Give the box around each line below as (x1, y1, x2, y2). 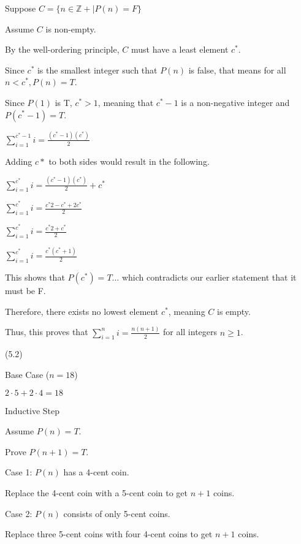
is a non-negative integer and (181, 96, 290, 108)
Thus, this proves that (5, 325, 88, 338)
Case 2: (5, 507, 32, 519)
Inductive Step (5, 404, 60, 417)
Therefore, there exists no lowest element (5, 304, 159, 317)
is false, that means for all (188, 63, 286, 76)
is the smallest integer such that (37, 63, 158, 76)
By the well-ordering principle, (5, 43, 120, 56)
